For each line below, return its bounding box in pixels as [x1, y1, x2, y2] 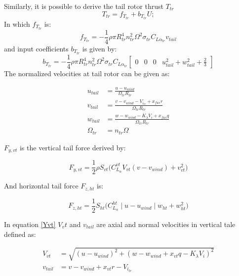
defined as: [4, 229, 36, 239]
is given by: [82, 43, 117, 53]
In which [4, 18, 30, 29]
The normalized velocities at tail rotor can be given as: [4, 68, 170, 78]
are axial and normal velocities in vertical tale [96, 219, 236, 229]
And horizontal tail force [4, 181, 79, 191]
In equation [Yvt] [4, 219, 56, 229]
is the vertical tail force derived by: [19, 142, 126, 152]
